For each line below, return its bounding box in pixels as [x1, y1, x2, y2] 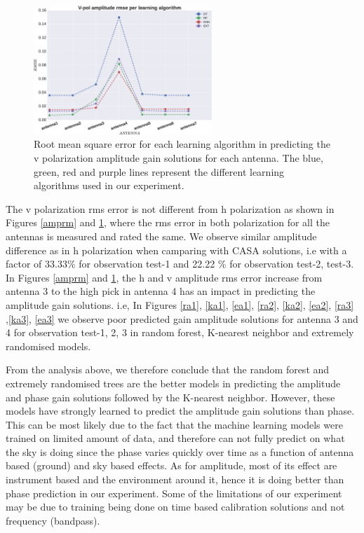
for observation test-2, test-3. [229, 256, 354, 271]
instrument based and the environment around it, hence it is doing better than [6, 472, 344, 487]
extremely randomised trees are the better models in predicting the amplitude [6, 375, 341, 390]
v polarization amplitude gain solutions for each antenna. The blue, [34, 151, 323, 165]
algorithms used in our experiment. [34, 178, 184, 193]
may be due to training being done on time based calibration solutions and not [6, 499, 345, 514]
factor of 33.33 [6, 256, 67, 271]
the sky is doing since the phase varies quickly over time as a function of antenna [6, 444, 354, 459]
